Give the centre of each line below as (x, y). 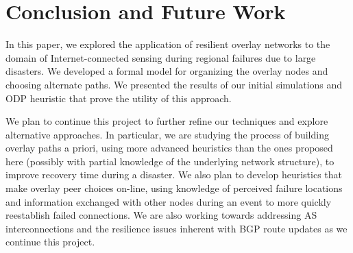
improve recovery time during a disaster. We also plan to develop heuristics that (174, 174)
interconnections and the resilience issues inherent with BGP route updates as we (176, 228)
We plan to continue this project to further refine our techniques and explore (167, 121)
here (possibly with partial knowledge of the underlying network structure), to (170, 161)
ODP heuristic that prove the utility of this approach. (119, 98)
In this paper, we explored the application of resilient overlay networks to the (168, 44)
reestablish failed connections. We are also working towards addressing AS (161, 215)
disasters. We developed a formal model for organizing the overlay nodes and (167, 71)
